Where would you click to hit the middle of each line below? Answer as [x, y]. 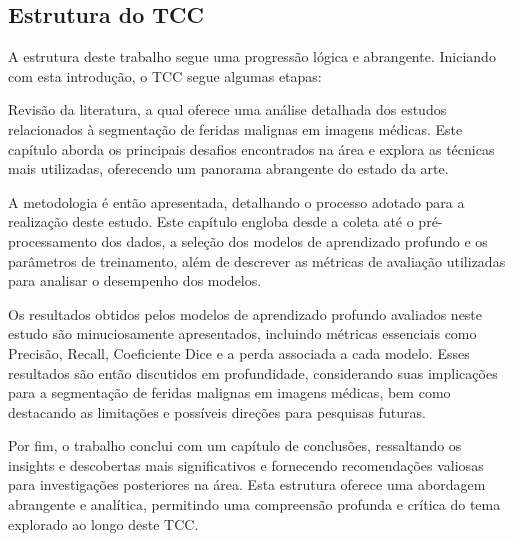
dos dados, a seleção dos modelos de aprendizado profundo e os [294, 240]
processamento [52, 240]
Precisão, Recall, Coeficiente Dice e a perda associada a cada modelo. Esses [239, 352]
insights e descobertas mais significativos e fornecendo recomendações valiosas [246, 464]
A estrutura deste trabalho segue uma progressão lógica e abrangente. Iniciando [252, 56]
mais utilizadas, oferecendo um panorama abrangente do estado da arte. [228, 168]
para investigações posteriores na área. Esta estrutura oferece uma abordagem [247, 484]
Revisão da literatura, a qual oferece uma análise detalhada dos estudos [227, 109]
